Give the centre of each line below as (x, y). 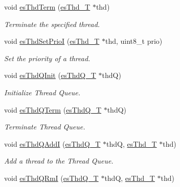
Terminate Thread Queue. (45, 127)
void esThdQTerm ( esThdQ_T (53, 109)
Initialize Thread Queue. (42, 92)
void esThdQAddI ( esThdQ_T (52, 143)
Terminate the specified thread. (52, 24)
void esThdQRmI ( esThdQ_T (51, 178)
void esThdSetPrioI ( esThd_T (52, 41)
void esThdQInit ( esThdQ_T (50, 75)
